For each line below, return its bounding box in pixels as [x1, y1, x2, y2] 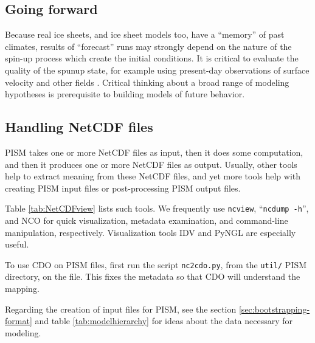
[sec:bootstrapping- [238, 302, 310, 315]
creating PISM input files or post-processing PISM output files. [5, 181, 241, 194]
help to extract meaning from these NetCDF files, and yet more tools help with [5, 170, 301, 182]
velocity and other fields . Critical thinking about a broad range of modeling [5, 75, 289, 88]
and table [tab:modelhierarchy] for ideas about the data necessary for [35, 314, 293, 327]
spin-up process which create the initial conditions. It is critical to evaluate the [5, 52, 299, 64]
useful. [5, 238, 29, 251]
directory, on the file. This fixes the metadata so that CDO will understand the [5, 270, 300, 283]
